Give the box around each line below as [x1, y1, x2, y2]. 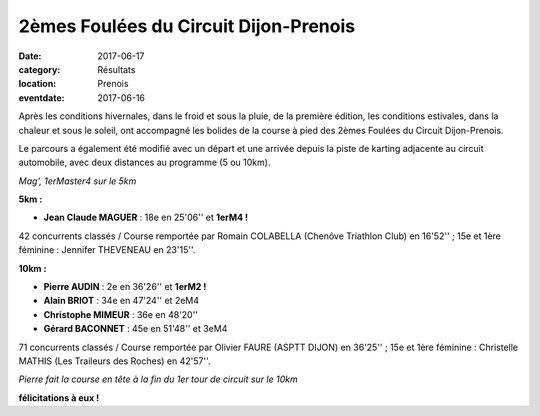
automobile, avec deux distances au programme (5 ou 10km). [18, 156, 271, 169]
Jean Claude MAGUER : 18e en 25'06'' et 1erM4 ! [43, 211, 249, 224]
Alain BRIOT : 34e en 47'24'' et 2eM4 [43, 295, 200, 307]
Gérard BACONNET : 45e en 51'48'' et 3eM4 [43, 323, 228, 335]
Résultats [97, 63, 136, 75]
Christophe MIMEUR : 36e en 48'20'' [43, 308, 199, 320]
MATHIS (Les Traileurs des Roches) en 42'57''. [18, 355, 211, 367]
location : [18, 78, 57, 90]
